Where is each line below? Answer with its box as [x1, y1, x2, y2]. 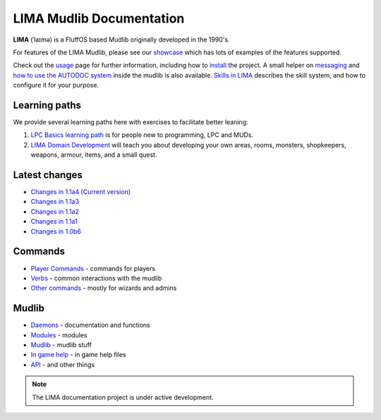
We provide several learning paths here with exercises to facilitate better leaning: [13, 118, 248, 126]
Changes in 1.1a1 [30, 217, 78, 226]
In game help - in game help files [30, 350, 126, 359]
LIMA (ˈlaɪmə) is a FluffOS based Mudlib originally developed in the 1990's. [13, 35, 230, 44]
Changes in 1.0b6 [30, 227, 81, 236]
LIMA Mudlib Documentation [13, 11, 185, 26]
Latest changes [13, 169, 83, 181]
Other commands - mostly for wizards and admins [30, 284, 177, 292]
